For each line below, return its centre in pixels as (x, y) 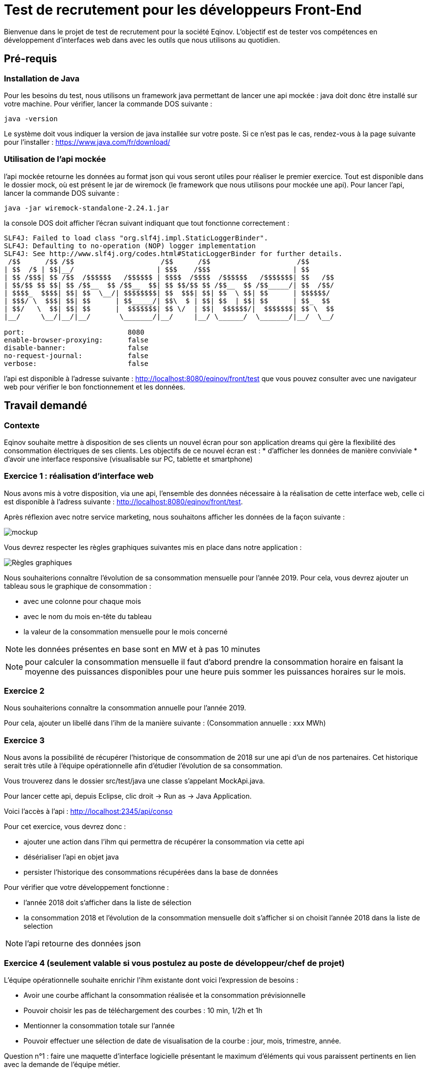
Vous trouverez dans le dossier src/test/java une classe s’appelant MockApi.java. (134, 781)
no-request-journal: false (76, 355)
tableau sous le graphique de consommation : (78, 586)
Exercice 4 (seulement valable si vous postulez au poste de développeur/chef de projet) (174, 963)
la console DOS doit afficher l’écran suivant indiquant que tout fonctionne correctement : (147, 223)
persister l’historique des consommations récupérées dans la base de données (151, 872)
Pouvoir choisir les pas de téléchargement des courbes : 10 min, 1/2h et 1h (143, 1010)
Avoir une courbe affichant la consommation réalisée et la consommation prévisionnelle (165, 995)
